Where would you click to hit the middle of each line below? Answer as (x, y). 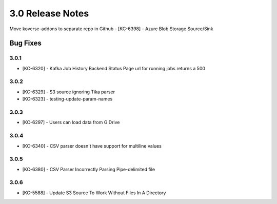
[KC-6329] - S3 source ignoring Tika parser (69, 92)
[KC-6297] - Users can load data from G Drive (71, 123)
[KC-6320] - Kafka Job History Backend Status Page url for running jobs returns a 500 (114, 68)
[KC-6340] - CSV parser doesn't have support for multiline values (92, 146)
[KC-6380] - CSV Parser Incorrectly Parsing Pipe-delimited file (89, 169)
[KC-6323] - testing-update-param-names (67, 99)
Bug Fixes (26, 43)
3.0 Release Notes (49, 13)
